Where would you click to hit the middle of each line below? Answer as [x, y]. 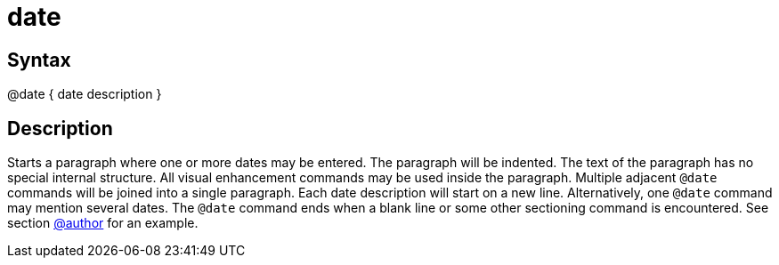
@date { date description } [85, 94]
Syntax [39, 60]
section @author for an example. [103, 223]
